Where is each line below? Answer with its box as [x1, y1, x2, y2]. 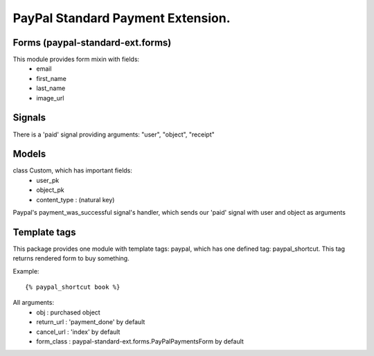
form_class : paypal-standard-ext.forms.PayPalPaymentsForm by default [36, 337, 244, 346]
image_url [36, 94, 64, 102]
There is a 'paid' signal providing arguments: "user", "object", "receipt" [12, 130, 215, 139]
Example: [12, 267, 39, 275]
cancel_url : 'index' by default [36, 328, 121, 336]
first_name [36, 74, 67, 82]
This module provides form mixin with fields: [12, 55, 140, 64]
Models [12, 148, 46, 160]
